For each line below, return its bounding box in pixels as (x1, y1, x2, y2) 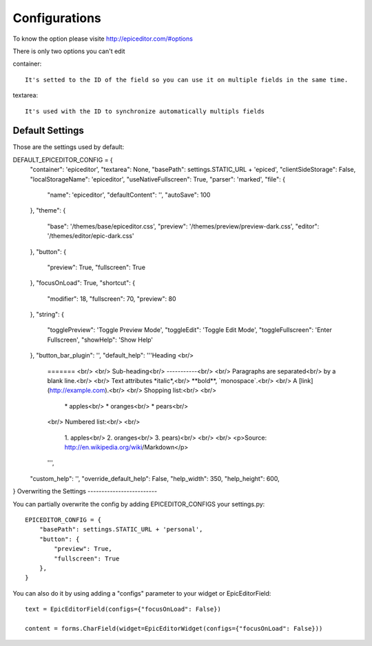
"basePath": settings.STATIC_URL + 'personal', (39, 525, 203, 534)
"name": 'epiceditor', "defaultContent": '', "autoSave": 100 (47, 190, 211, 199)
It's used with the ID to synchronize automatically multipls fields (25, 107, 265, 115)
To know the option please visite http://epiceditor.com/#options (12, 35, 193, 43)
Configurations (12, 10, 101, 26)
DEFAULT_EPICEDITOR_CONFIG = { (12, 155, 113, 164)
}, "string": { (30, 311, 65, 319)
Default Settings (12, 125, 84, 137)
